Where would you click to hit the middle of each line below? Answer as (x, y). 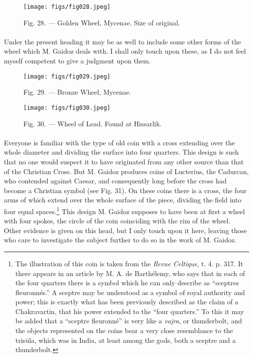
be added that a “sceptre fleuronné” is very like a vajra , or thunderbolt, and (129, 321)
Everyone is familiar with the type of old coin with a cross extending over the (119, 142)
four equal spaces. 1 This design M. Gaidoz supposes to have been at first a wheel (125, 210)
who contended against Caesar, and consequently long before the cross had (115, 181)
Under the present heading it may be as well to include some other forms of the (123, 41)
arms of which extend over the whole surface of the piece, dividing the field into (123, 200)
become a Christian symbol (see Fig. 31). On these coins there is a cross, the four (125, 190)
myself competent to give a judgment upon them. (77, 61)
